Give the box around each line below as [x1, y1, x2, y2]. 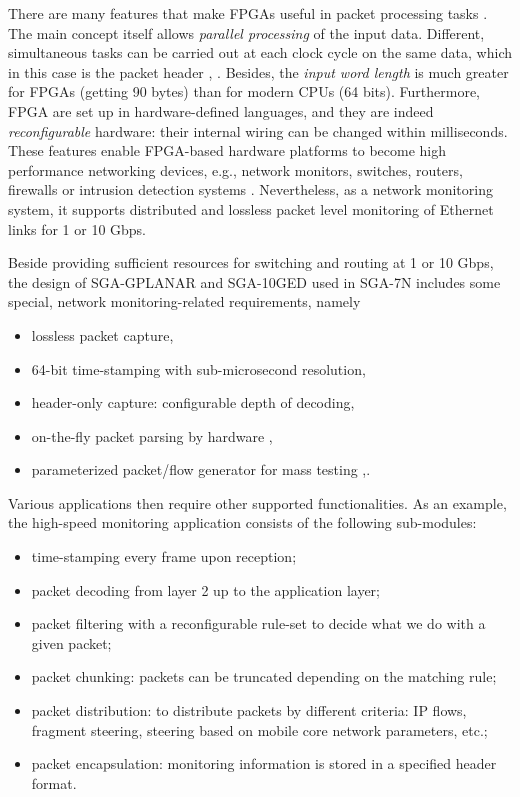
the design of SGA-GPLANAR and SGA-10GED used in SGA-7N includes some [8, 271, 501, 292]
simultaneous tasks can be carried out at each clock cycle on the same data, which [8, 42, 512, 63]
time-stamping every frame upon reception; [31, 546, 297, 567]
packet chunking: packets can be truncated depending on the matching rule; [31, 666, 497, 687]
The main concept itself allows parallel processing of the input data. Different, [8, 22, 485, 43]
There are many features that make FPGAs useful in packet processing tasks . [8, 3, 488, 23]
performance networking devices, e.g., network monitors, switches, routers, [8, 159, 463, 180]
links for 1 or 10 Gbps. [8, 218, 147, 239]
